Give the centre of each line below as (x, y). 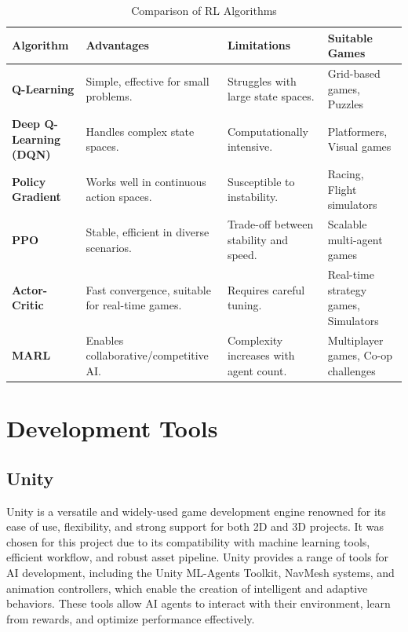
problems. (109, 96)
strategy (347, 289)
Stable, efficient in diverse (148, 231)
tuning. (244, 305)
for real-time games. (134, 305)
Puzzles (346, 104)
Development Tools (112, 428)
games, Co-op (360, 355)
